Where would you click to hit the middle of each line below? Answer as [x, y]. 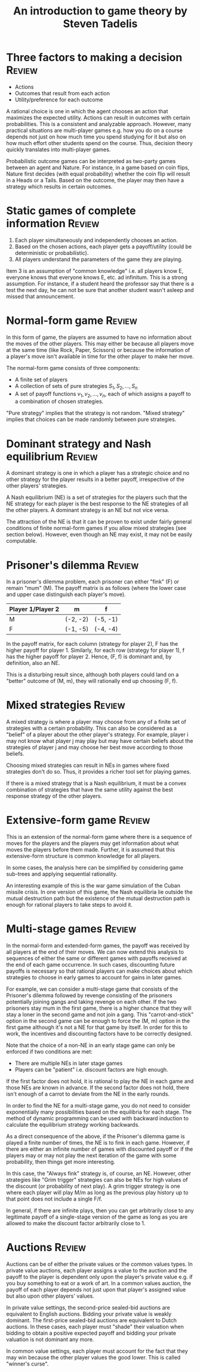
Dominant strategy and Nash [79, 443]
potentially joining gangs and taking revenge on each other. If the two [92, 1002]
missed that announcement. [41, 296]
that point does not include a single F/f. [54, 1199]
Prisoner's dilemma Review [73, 565]
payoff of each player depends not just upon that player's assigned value [96, 1290]
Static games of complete [71, 211]
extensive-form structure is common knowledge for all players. [84, 856]
